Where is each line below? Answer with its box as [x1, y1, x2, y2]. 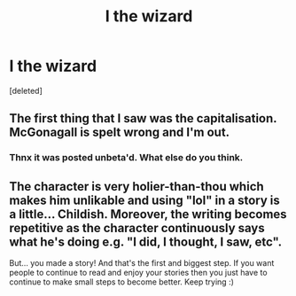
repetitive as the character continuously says [9, 220, 266, 236]
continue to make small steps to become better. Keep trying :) [9, 277, 235, 287]
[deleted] [9, 85, 43, 96]
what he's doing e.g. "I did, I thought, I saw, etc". [9, 234, 282, 249]
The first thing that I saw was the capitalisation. [9, 111, 277, 126]
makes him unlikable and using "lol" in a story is [9, 192, 281, 207]
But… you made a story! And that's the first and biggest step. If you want [9, 258, 275, 269]
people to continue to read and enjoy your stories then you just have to [9, 268, 268, 278]
